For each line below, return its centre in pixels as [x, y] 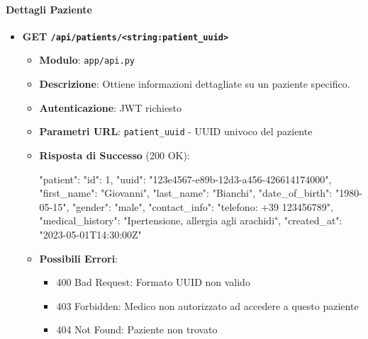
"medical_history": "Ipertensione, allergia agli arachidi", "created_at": [191, 220]
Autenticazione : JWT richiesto [111, 107]
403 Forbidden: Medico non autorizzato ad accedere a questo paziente [207, 305]
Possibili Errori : [78, 258]
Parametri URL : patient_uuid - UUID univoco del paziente [176, 131]
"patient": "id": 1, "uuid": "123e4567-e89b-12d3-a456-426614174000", [185, 179]
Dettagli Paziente [49, 9]
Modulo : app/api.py [87, 60]
